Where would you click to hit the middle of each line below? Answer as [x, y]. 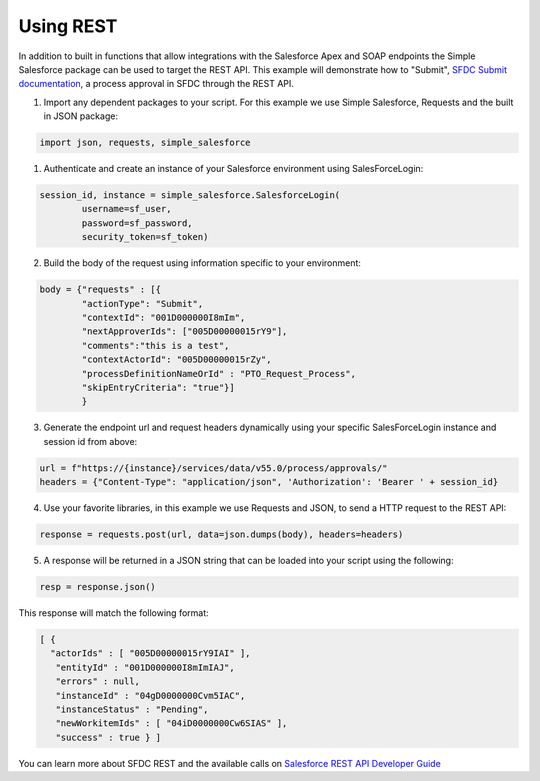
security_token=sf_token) [145, 237]
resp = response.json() [98, 587]
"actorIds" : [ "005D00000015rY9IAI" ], [150, 653]
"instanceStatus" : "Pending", [132, 709]
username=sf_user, [126, 209]
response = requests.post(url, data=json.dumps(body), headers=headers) [221, 534]
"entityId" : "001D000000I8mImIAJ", [145, 667]
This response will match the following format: [113, 613]
